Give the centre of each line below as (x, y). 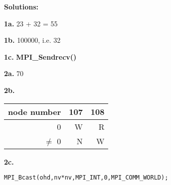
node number (35, 111)
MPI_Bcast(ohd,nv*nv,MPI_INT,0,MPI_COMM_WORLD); (86, 178)
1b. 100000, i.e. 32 (32, 40)
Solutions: (21, 6)
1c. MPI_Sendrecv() (40, 56)
